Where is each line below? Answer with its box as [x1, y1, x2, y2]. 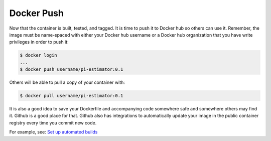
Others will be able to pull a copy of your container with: [9, 79, 125, 85]
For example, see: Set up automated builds [9, 129, 98, 135]
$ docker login [20, 53, 57, 58]
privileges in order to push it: [9, 39, 69, 45]
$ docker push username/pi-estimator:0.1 [20, 67, 123, 72]
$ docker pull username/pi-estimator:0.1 [20, 93, 123, 99]
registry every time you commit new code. [9, 119, 97, 125]
